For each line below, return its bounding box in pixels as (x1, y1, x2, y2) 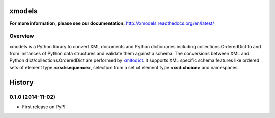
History (9, 77, 34, 86)
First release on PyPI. (22, 104, 67, 110)
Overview (9, 33, 34, 40)
